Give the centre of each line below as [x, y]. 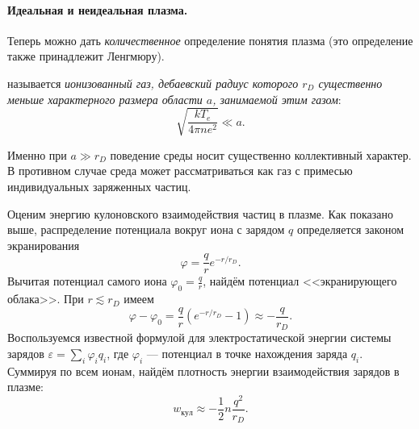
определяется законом [350, 229]
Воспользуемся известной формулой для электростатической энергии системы [199, 337]
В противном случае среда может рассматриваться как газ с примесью [180, 171]
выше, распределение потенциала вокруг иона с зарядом [146, 229]
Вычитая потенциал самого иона [87, 281]
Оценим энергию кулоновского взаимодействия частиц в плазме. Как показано [200, 213]
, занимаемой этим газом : [277, 99]
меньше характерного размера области [105, 99]
